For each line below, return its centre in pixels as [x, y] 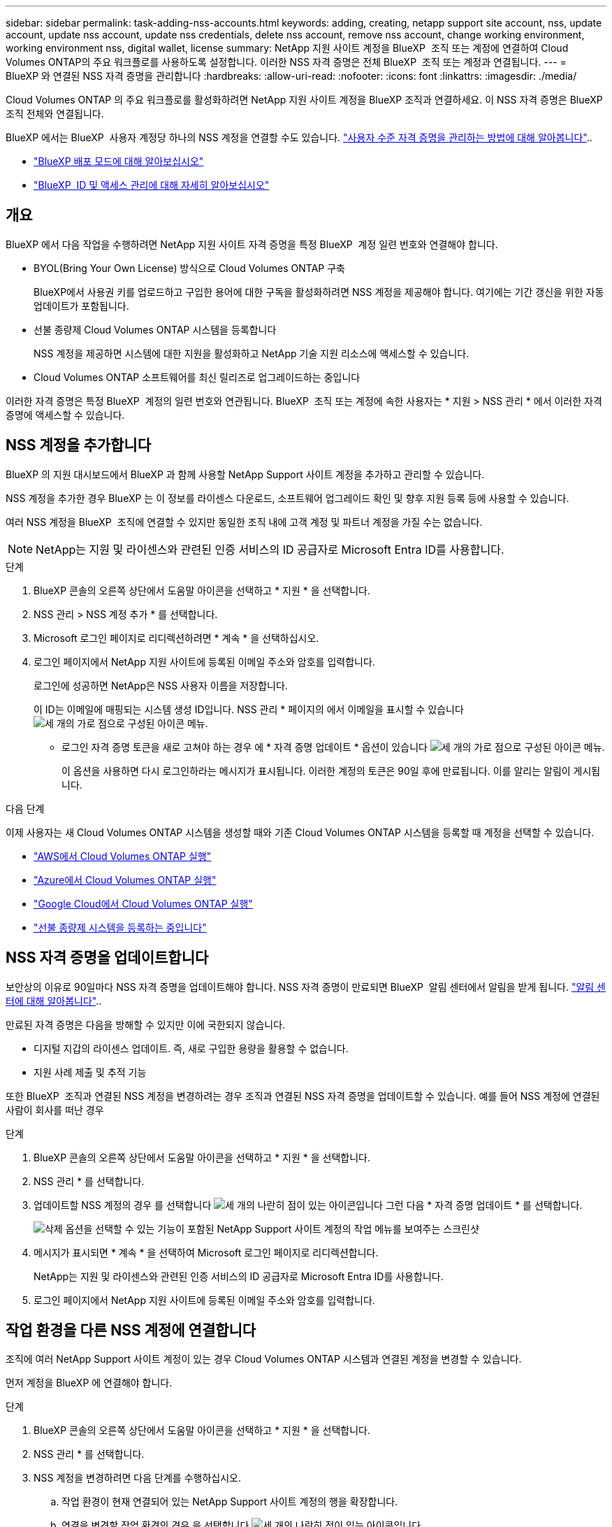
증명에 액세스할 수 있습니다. [65, 415]
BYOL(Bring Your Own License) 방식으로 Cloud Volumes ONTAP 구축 [189, 268]
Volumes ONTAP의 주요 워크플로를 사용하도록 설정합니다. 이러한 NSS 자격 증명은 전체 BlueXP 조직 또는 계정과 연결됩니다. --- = [286, 62]
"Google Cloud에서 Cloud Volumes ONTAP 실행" [143, 903]
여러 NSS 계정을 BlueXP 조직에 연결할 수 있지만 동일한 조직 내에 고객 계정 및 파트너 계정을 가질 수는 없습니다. [244, 522]
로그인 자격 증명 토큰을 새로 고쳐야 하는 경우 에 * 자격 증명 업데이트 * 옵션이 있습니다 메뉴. [333, 747]
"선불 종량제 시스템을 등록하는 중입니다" [120, 927]
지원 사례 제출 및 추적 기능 [90, 1072]
